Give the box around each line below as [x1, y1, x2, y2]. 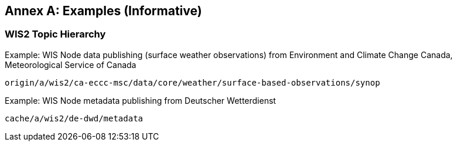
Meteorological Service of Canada [5, 59, 137, 70]
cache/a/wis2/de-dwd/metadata [5, 113, 144, 123]
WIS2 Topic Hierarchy [5, 28, 106, 40]
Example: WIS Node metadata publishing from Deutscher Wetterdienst [5, 95, 276, 106]
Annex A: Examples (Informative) [5, 4, 202, 18]
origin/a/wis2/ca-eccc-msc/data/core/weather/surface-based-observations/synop [5, 77, 380, 87]
